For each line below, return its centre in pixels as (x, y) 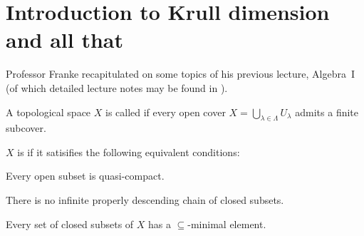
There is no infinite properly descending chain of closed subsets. (145, 200)
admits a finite (327, 112)
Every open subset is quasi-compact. (85, 176)
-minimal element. (227, 224)
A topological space (48, 112)
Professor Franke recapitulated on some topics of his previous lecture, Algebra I (180, 74)
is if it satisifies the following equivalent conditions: (129, 152)
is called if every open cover (165, 112)
